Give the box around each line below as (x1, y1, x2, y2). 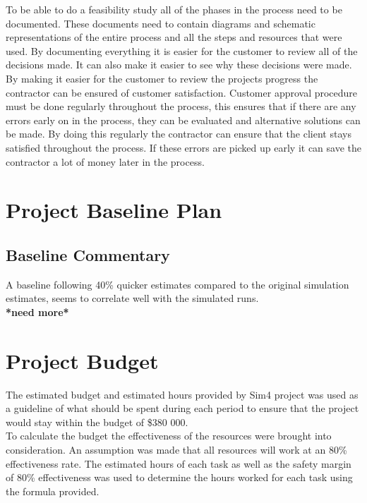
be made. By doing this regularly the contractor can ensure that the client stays (6, 126, 351, 141)
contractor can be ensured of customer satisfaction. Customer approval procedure (6, 85, 358, 99)
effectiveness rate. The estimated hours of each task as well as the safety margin (6, 456, 351, 471)
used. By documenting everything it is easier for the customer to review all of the (6, 43, 358, 58)
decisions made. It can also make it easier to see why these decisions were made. (6, 57, 352, 72)
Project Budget (6, 346, 159, 375)
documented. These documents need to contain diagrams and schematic (6, 16, 315, 30)
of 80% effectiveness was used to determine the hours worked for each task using (6, 470, 353, 485)
